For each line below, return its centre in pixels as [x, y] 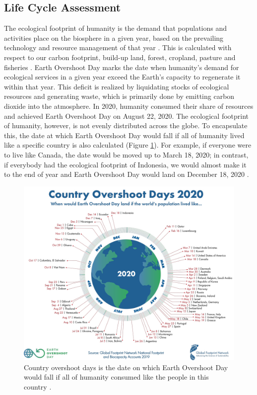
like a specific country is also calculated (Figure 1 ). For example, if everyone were [128, 145]
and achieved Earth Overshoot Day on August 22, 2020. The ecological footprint [127, 116]
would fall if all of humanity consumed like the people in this [116, 377]
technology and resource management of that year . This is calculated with [118, 47]
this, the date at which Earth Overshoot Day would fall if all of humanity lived [124, 135]
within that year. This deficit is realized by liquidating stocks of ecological [117, 86]
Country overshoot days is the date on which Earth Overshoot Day [126, 367]
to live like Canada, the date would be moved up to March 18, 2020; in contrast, [126, 154]
